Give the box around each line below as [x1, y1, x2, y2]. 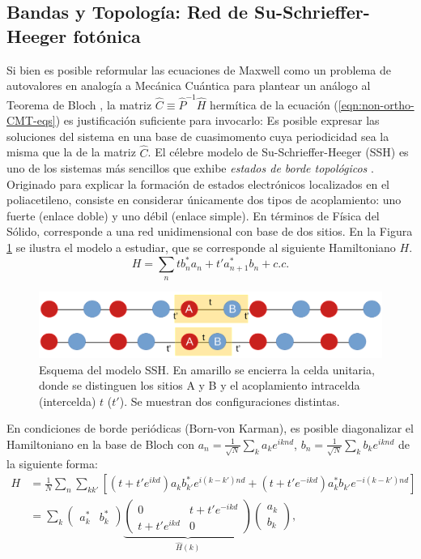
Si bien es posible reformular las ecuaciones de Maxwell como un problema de [6, 61, 391, 78]
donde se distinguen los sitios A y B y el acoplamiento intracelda [39, 377, 360, 394]
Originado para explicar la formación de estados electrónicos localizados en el [6, 175, 389, 192]
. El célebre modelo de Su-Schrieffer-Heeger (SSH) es [147, 143, 409, 160]
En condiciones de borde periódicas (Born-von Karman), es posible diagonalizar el [6, 420, 414, 437]
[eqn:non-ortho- [338, 96, 415, 113]
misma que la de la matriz [6, 143, 136, 160]
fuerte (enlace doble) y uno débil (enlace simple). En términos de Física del [6, 207, 380, 224]
